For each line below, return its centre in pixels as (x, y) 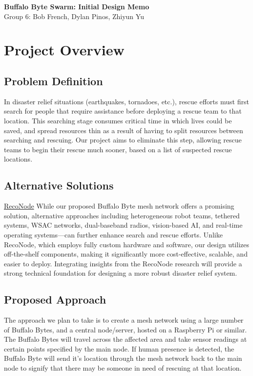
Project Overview (64, 50)
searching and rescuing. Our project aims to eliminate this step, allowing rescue (123, 140)
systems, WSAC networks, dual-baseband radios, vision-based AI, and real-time (123, 225)
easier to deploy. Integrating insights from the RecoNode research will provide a (123, 263)
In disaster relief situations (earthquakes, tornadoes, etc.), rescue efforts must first (126, 101)
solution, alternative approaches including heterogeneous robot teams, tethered (122, 215)
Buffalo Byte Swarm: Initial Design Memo (77, 6)
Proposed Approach (55, 299)
